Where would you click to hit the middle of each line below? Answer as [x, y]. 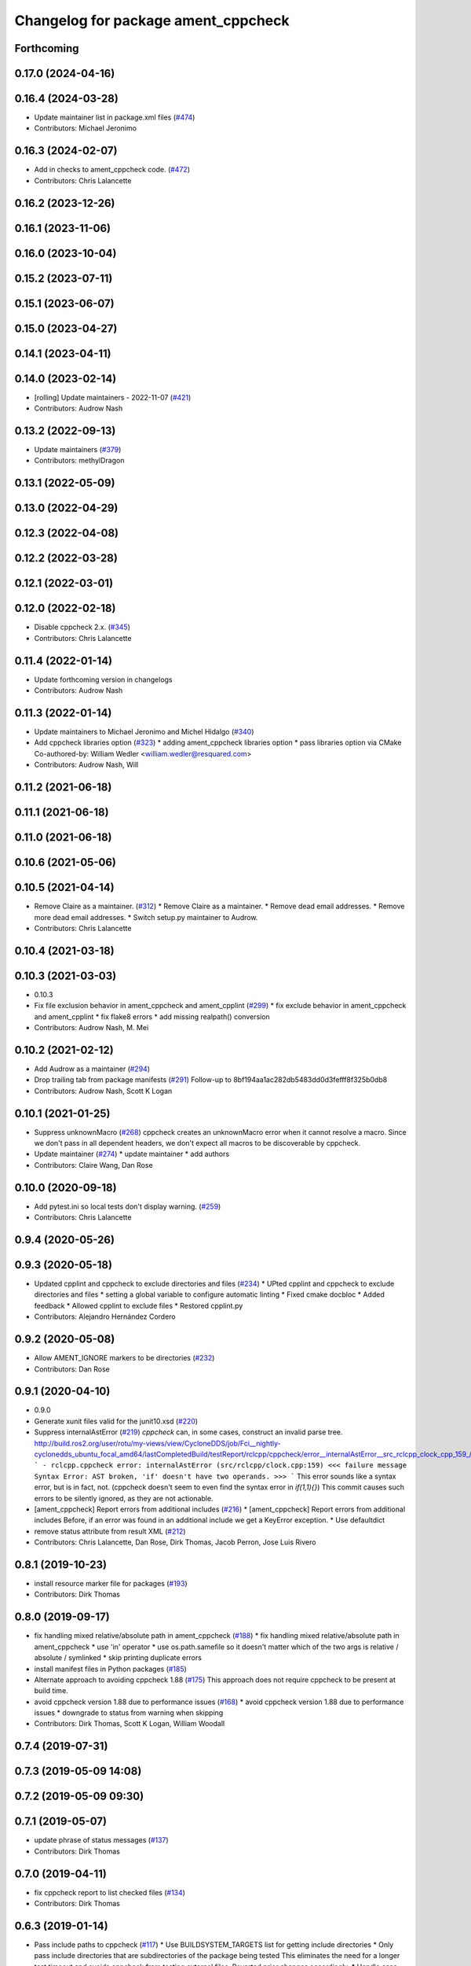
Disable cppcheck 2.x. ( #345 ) [82, 627]
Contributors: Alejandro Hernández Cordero [105, 1316]
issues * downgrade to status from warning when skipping [129, 1713]
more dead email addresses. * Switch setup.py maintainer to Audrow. [146, 917]
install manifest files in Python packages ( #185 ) [111, 1669]
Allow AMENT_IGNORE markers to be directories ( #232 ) [124, 1358]
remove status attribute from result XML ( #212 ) [110, 1531]
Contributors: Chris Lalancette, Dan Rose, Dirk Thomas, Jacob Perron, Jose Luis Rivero [175, 1542]
